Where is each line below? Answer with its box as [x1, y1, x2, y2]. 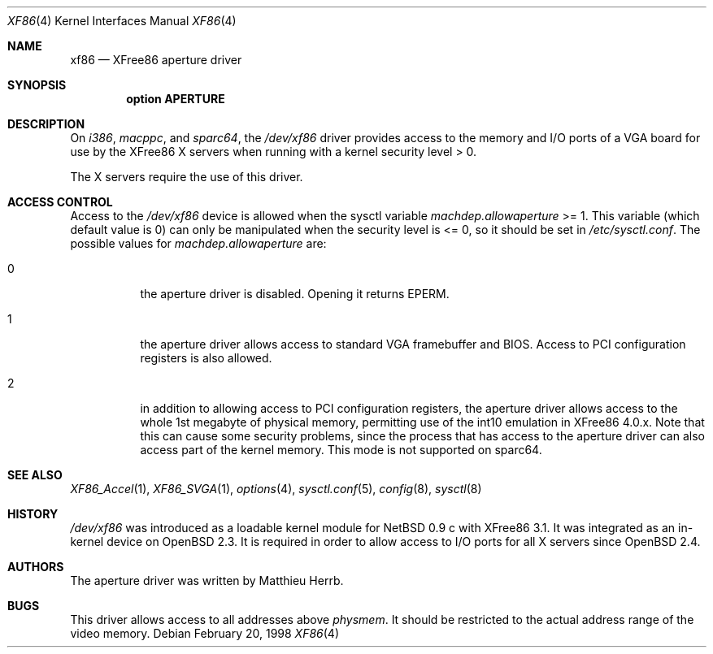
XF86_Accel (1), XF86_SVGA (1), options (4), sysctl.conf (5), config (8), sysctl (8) [70, 482, 482, 496]
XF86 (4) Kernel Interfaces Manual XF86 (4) [7, 14, 237, 28]
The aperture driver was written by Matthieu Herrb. [70, 574, 344, 587]
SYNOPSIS [7, 78, 67, 92]
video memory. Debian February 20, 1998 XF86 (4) [70, 626, 339, 640]
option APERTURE [126, 92, 225, 106]
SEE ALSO [7, 468, 63, 482]
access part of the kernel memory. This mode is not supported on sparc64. [140, 443, 542, 457]
